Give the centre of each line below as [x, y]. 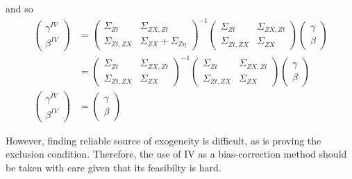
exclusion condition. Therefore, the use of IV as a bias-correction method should [176, 154]
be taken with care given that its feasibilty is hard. [114, 167]
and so [19, 8]
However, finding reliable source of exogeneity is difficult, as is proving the [164, 140]
